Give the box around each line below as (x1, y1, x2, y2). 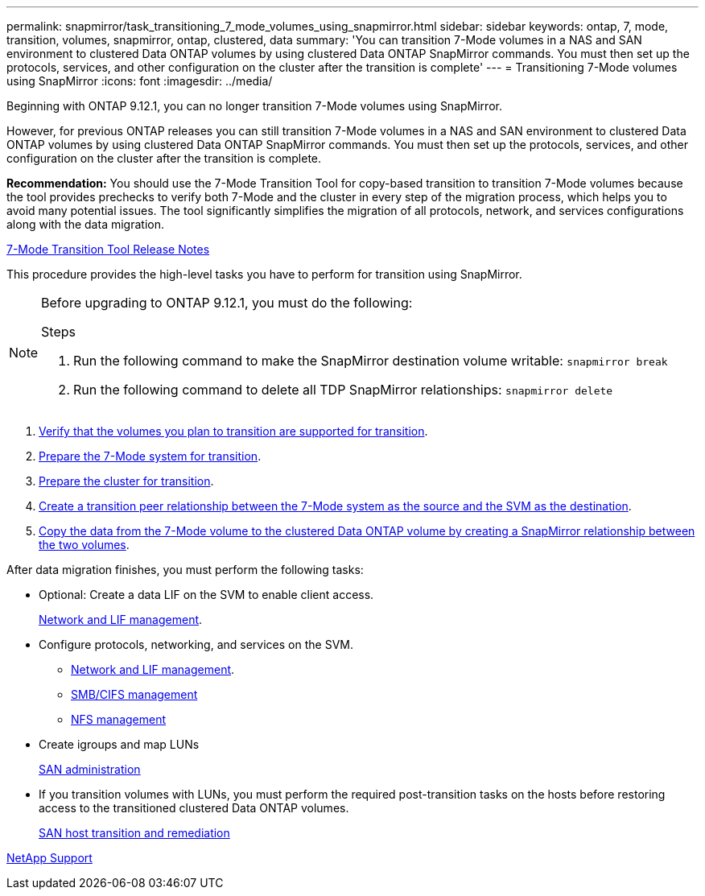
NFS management (71, 712, 167, 726)
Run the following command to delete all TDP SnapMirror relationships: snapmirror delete (73, 382, 613, 398)
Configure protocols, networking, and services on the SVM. (39, 638, 353, 651)
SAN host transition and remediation (39, 826, 230, 840)
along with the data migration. (6, 217, 164, 231)
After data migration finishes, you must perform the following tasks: (6, 563, 364, 576)
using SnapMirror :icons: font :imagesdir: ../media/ (6, 74, 273, 88)
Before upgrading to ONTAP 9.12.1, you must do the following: (41, 295, 413, 311)
